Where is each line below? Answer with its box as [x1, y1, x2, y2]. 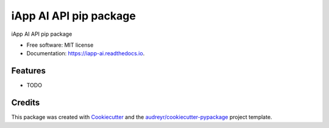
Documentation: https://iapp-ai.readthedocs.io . [26, 50, 145, 57]
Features [11, 66, 46, 76]
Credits [11, 98, 40, 108]
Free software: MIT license [26, 41, 94, 49]
